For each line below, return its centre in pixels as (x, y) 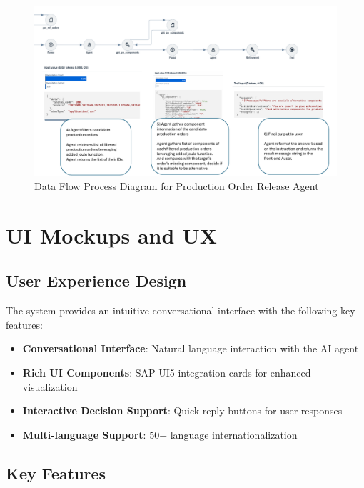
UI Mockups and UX (112, 235)
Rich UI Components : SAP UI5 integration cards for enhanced (167, 373)
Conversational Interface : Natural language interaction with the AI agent (191, 348)
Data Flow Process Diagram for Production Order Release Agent (177, 186)
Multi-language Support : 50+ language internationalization (160, 434)
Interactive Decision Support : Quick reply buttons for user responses (182, 410)
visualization (50, 386)
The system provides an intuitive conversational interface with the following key (181, 310)
